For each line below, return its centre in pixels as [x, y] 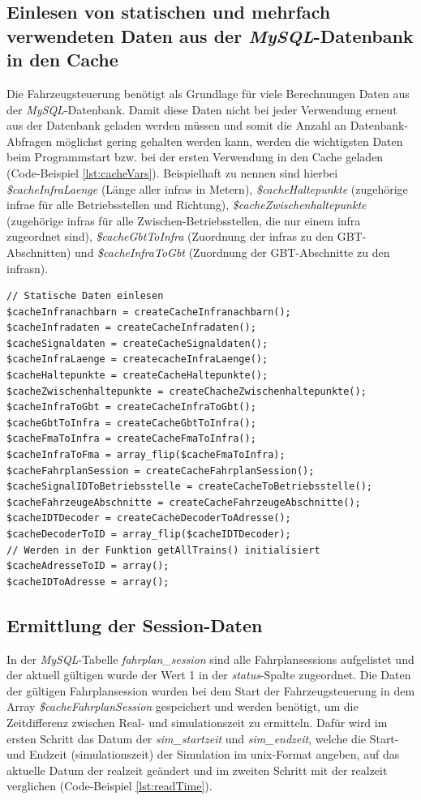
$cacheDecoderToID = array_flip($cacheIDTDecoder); [149, 535]
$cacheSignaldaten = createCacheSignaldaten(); [137, 343]
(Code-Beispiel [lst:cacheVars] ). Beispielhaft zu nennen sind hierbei [172, 172]
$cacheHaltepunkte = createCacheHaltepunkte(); [137, 376]
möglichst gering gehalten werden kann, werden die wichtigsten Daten [229, 141]
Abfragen [30, 141]
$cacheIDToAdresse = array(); [88, 582]
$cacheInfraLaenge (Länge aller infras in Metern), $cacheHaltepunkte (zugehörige [207, 188]
